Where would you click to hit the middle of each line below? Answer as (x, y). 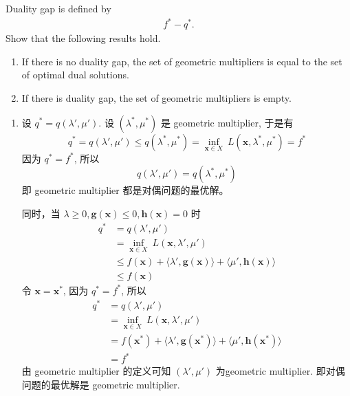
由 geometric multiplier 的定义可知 (96, 371)
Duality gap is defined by (58, 8)
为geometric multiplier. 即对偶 (280, 371)
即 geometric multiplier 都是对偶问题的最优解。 (125, 190)
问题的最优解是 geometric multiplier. (101, 385)
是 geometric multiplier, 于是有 (227, 122)
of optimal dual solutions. (75, 75)
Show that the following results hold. (83, 38)
